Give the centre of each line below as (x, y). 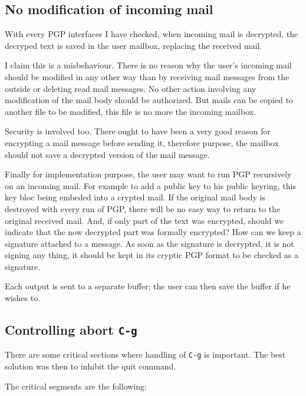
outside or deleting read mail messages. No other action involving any (131, 88)
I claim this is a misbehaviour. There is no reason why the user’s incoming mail (148, 65)
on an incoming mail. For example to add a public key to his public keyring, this (150, 185)
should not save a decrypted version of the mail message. (107, 154)
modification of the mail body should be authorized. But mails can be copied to (149, 100)
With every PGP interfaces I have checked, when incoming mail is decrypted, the (152, 34)
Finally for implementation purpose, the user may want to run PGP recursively (148, 174)
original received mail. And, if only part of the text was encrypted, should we (144, 220)
